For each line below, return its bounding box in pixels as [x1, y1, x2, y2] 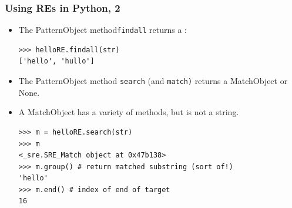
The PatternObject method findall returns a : [18, 24, 187, 36]
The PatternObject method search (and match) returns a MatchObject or [18, 75, 288, 87]
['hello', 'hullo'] [18, 57, 95, 66]
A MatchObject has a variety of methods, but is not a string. [18, 106, 239, 118]
